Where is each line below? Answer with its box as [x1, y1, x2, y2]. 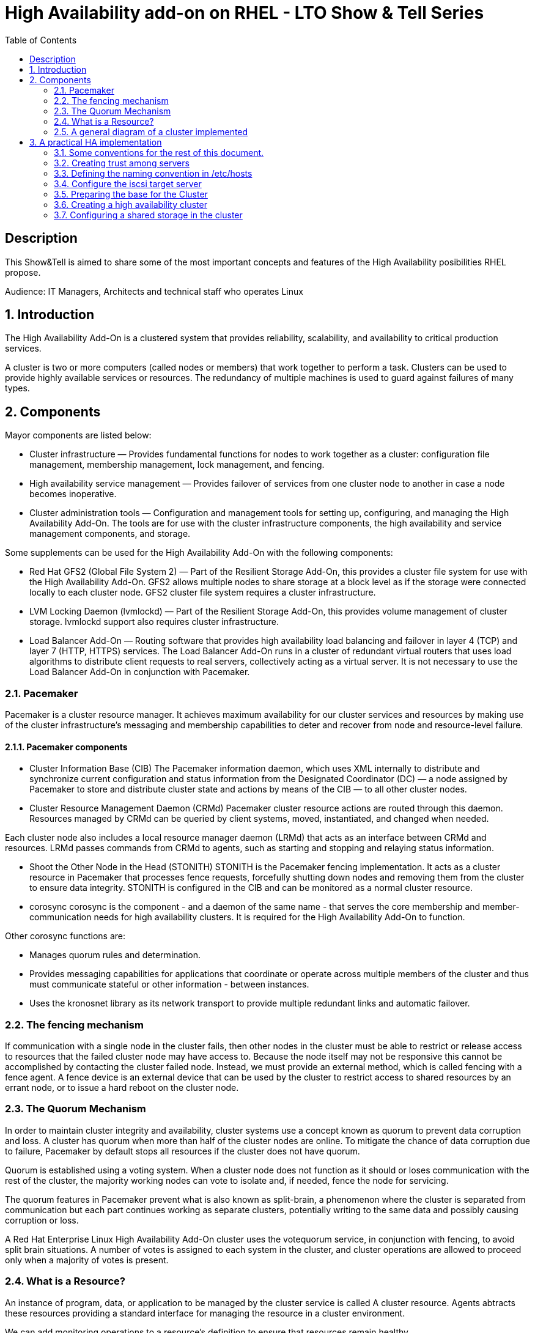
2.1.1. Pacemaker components [5, 741, 128, 752]
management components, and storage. [29, 528, 191, 539]
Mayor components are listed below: [5, 430, 152, 441]
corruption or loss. [5, 1214, 79, 1225]
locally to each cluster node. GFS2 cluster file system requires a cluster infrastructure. [29, 587, 376, 598]
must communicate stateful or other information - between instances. [29, 979, 309, 990]
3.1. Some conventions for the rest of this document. [54, 147, 264, 158]
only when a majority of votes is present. [5, 1254, 169, 1265]
